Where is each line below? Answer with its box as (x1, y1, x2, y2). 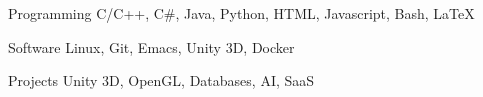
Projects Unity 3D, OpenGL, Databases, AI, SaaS (8, 70, 315, 91)
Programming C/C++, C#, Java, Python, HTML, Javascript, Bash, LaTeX (8, 3, 475, 23)
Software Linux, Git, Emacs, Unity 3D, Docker (8, 36, 295, 57)
